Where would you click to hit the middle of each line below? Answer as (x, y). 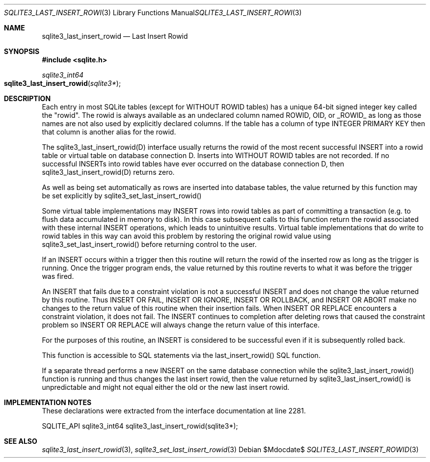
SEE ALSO (21, 441)
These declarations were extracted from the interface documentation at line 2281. (174, 411)
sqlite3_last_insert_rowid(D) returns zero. (108, 172)
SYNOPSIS (22, 51)
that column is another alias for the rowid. (109, 132)
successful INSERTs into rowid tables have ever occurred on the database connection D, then (193, 164)
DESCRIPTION (27, 98)
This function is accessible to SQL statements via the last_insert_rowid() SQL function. (181, 355)
